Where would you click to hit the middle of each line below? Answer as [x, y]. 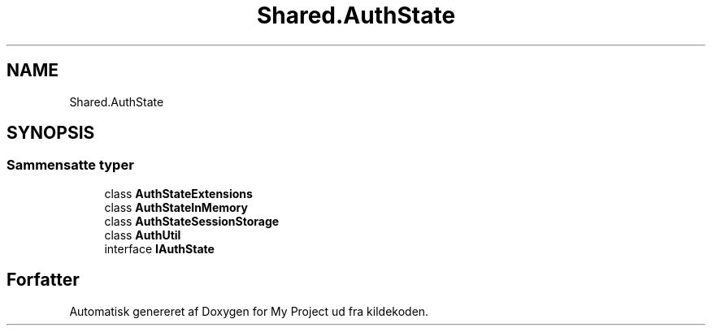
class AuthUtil [143, 235]
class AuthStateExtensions [178, 193]
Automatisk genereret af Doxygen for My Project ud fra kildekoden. [249, 311]
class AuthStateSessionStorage [192, 221]
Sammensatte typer [70, 165]
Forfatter [43, 280]
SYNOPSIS [51, 133]
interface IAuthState [159, 248]
